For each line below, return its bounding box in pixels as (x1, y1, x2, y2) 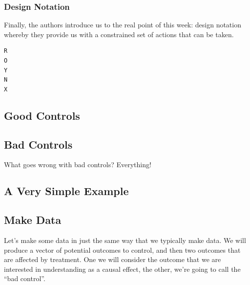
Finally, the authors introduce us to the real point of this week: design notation (4, 20, 241, 30)
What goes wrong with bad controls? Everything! (4, 159, 151, 170)
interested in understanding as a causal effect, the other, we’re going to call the (4, 263, 241, 274)
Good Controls (4, 108, 80, 123)
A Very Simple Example (4, 183, 129, 198)
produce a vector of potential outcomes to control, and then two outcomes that (4, 244, 241, 255)
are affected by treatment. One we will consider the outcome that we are (4, 254, 221, 264)
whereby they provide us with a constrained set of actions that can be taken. (4, 29, 234, 39)
